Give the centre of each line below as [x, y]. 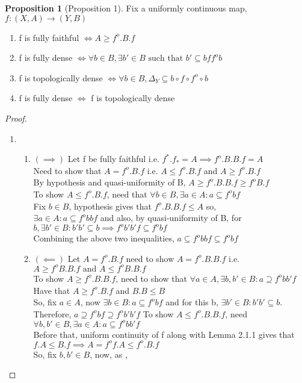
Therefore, [52, 313]
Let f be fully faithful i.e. [113, 159]
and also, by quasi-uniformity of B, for [171, 218]
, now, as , [109, 354]
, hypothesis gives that [110, 206]
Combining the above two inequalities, [104, 238]
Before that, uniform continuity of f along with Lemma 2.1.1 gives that [164, 334]
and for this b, [192, 302]
